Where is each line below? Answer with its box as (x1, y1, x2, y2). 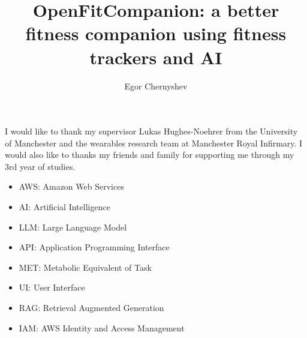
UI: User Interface (19, 281, 85, 294)
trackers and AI (89, 44, 222, 69)
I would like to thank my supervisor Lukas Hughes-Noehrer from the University (5, 125, 298, 137)
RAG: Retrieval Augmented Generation (19, 301, 164, 314)
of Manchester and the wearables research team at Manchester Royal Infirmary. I (5, 136, 303, 149)
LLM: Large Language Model (19, 220, 127, 233)
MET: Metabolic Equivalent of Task (19, 261, 152, 273)
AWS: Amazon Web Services (19, 180, 124, 193)
